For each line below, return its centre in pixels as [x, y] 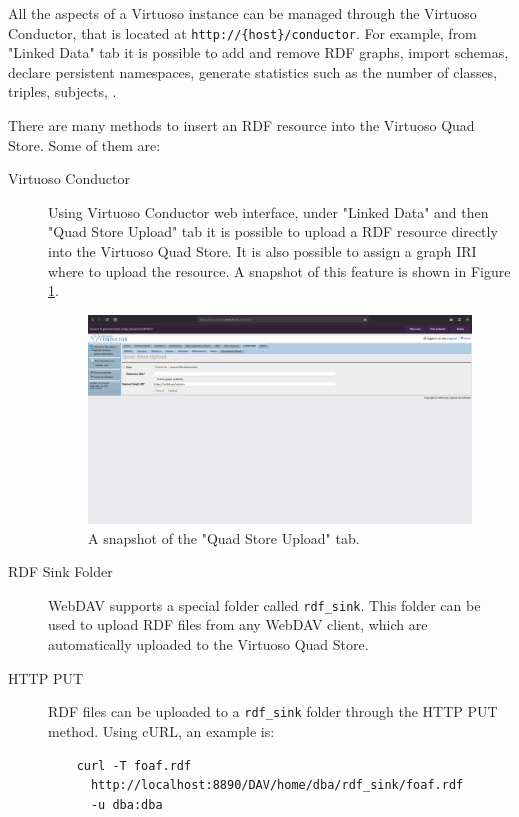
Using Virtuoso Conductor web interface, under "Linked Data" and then [268, 211]
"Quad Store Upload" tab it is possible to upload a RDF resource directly [273, 231]
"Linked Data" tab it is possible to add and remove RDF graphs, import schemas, [258, 52]
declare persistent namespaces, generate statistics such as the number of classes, [253, 71]
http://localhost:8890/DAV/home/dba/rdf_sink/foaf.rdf [277, 785]
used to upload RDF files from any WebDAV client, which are [238, 624]
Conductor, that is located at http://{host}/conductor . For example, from [242, 32]
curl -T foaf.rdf [134, 765]
